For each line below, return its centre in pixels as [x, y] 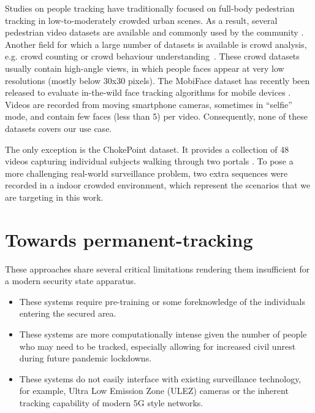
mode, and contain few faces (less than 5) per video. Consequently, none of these [156, 116]
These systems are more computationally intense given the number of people [163, 334]
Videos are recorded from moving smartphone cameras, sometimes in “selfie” [149, 104]
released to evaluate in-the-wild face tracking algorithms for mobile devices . [148, 92]
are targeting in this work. [54, 197]
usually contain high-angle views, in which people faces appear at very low [145, 68]
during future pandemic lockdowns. [85, 358]
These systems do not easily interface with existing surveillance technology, [160, 378]
